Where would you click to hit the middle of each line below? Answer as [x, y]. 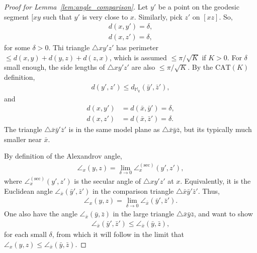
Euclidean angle [28, 191]
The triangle [23, 129]
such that [57, 16]
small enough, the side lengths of [55, 67]
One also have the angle [41, 214]
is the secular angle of [108, 180]
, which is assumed [138, 57]
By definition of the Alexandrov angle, [63, 156]
